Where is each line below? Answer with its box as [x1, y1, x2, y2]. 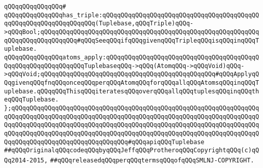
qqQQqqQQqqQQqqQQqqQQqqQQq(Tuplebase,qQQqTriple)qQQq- [4, 20, 194, 27]
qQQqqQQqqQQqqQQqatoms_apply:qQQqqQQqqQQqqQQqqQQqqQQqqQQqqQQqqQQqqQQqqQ [4, 53, 259, 61]
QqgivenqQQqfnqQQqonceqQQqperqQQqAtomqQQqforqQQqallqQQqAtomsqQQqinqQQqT [4, 79, 259, 86]
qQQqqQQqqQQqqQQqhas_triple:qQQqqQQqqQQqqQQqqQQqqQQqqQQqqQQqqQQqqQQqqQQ [4, 11, 259, 19]
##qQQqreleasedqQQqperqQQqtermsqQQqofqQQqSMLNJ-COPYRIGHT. [50, 156, 254, 164]
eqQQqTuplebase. [4, 96, 59, 104]
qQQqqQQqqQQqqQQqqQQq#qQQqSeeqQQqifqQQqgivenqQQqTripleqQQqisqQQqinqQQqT [4, 37, 259, 44]
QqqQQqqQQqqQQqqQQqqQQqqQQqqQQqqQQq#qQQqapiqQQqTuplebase [4, 138, 204, 146]
